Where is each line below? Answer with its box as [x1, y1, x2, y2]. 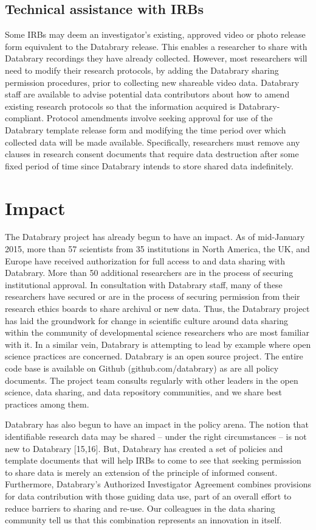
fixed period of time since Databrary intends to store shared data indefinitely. [5, 159, 294, 172]
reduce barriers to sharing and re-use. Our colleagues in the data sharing [5, 501, 275, 514]
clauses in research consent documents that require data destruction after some [5, 147, 299, 160]
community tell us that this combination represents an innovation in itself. [5, 514, 282, 526]
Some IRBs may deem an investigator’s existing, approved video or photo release [5, 28, 306, 41]
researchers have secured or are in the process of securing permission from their [5, 290, 300, 303]
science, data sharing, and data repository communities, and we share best [5, 386, 282, 398]
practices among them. [5, 397, 89, 410]
